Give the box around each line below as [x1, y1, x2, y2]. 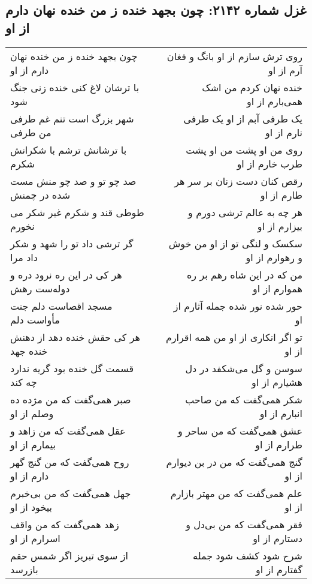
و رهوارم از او [246, 250, 302, 264]
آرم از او [268, 62, 302, 77]
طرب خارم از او [237, 156, 302, 170]
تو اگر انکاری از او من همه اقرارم [165, 330, 302, 344]
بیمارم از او [10, 437, 56, 451]
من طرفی [10, 125, 52, 139]
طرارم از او [255, 437, 302, 451]
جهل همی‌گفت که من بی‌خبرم [10, 486, 131, 500]
